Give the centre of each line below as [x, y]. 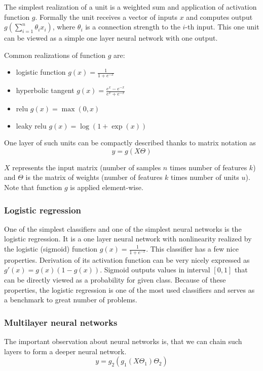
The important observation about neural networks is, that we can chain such [123, 341]
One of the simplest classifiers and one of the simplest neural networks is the [123, 228]
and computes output [219, 17]
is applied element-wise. [107, 187]
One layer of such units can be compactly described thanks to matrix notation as [130, 143]
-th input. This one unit [222, 27]
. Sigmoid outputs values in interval [155, 270]
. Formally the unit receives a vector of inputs [106, 17]
